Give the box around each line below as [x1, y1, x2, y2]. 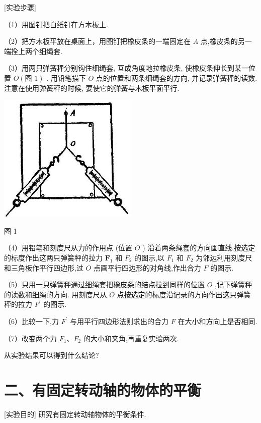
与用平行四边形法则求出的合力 [70, 315, 169, 326]
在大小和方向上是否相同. [178, 315, 257, 326]
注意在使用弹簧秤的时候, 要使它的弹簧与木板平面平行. [4, 82, 180, 93]
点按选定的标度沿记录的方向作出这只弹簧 [117, 289, 251, 299]
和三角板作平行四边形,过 [4, 262, 83, 273]
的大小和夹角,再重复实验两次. [83, 333, 179, 343]
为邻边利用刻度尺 [196, 252, 252, 263]
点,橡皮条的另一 [200, 36, 252, 46]
